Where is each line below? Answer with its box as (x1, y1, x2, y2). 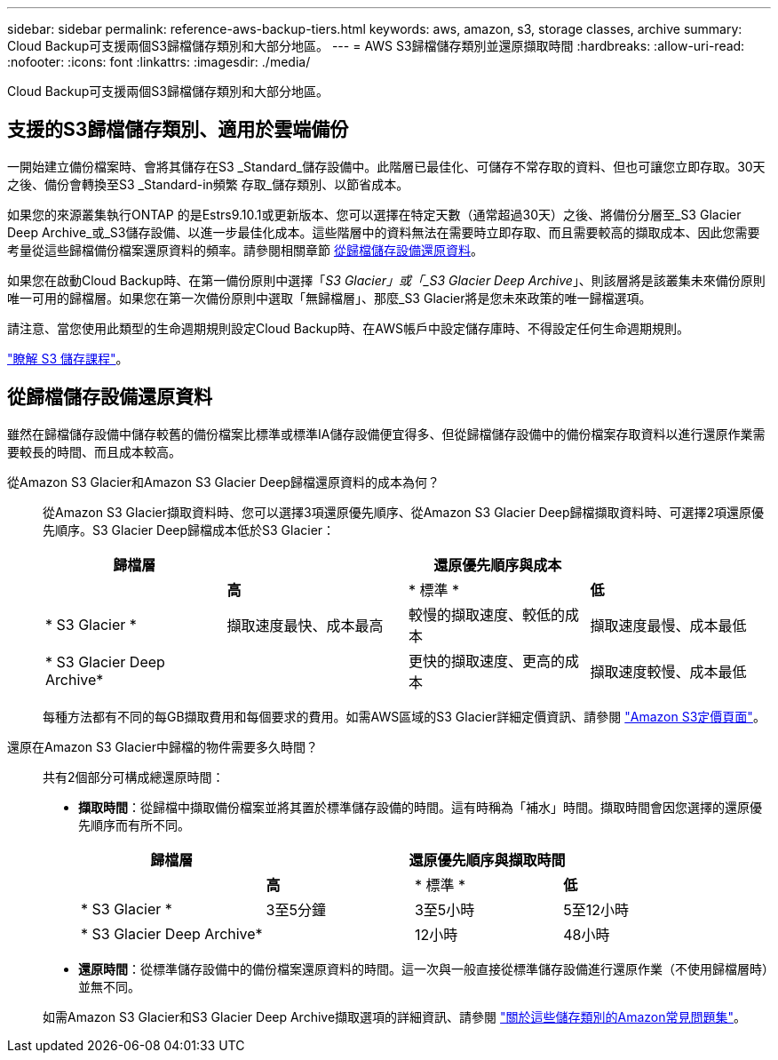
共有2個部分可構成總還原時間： (43, 769, 225, 785)
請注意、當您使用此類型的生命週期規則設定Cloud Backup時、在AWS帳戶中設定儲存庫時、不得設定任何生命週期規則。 (7, 320, 689, 336)
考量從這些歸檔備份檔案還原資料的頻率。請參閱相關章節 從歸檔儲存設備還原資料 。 (7, 242, 483, 258)
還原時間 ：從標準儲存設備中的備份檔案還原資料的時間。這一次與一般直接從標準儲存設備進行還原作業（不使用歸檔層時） (78, 960, 768, 976)
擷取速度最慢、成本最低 (590, 616, 747, 634)
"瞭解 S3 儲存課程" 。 (7, 350, 129, 366)
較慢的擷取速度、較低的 (409, 605, 566, 624)
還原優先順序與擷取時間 (409, 850, 566, 869)
